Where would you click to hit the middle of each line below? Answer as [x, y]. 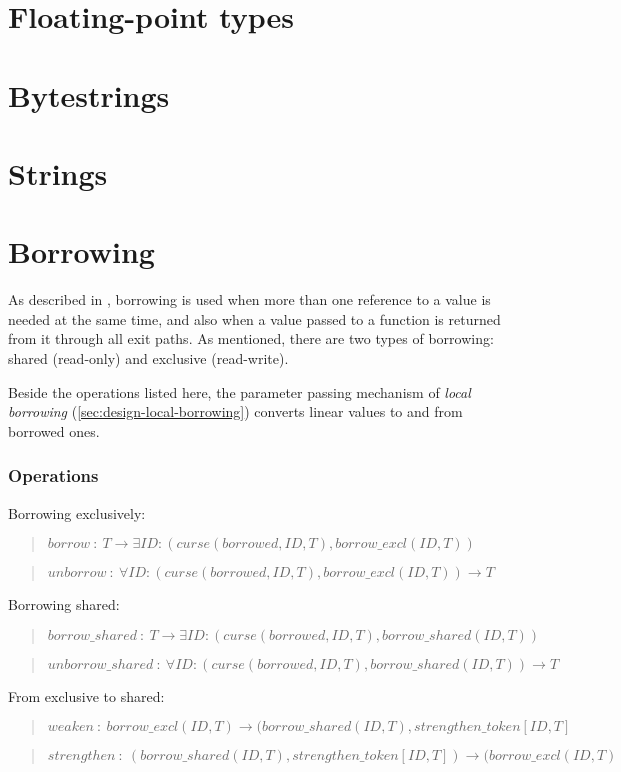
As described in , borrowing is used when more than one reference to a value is [249, 299]
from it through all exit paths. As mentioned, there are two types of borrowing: [251, 338]
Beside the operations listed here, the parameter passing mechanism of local [239, 391]
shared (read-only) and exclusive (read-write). [148, 358]
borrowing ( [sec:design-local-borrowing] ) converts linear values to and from [235, 411]
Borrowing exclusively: [77, 512]
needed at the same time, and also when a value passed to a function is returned [254, 318]
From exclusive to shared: [86, 695]
